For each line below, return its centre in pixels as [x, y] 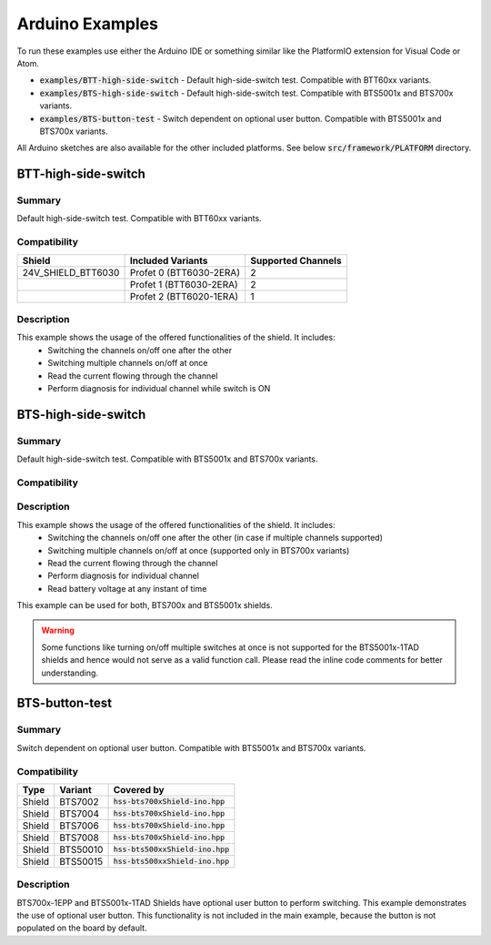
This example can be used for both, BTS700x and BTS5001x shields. [145, 605]
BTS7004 [80, 813]
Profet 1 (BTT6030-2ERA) [184, 284]
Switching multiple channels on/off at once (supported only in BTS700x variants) [199, 550]
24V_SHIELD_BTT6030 [71, 272]
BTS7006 [79, 826]
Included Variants [169, 260]
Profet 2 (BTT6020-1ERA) [184, 296]
